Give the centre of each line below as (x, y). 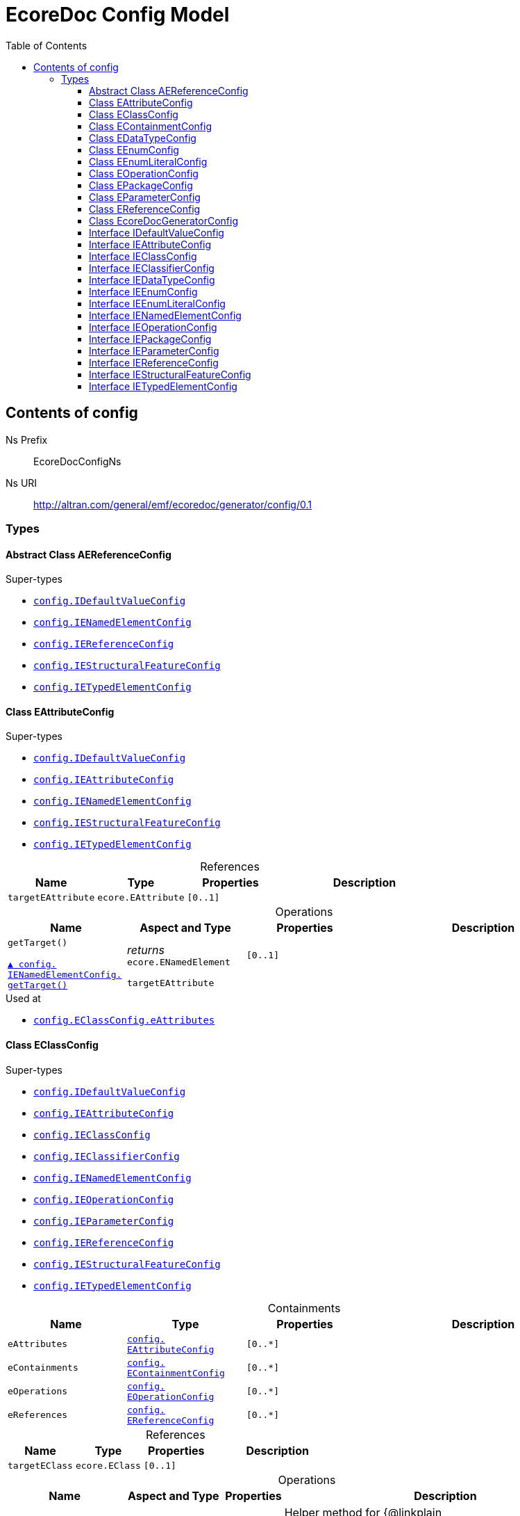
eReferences (38, 1415)
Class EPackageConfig (141, 185)
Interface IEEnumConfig (143, 291)
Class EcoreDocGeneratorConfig (164, 220)
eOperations (38, 1392)
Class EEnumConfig (134, 150)
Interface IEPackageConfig (150, 339)
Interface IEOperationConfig (153, 327)
